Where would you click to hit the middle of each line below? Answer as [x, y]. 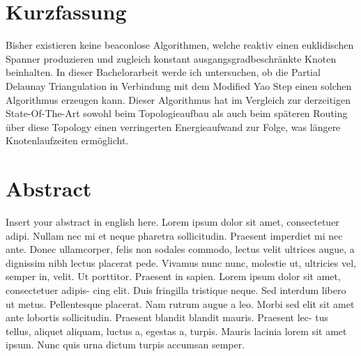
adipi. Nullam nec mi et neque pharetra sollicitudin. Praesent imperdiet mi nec [174, 235]
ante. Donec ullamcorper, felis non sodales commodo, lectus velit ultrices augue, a [180, 249]
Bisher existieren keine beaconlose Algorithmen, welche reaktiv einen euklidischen [180, 45]
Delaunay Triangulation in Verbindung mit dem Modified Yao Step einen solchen [179, 85]
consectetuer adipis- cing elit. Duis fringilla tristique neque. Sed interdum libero [176, 289]
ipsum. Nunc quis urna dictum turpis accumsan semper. [125, 345]
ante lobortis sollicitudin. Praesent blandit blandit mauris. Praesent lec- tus [167, 317]
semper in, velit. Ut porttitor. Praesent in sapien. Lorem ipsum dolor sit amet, [173, 276]
